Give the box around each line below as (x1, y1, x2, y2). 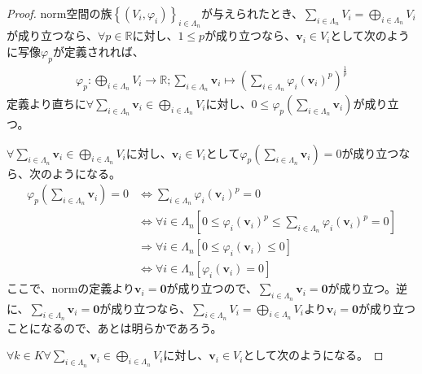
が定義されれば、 (52, 42, 144, 59)
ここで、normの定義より (7, 280, 135, 297)
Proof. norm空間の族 (7, 5, 112, 21)
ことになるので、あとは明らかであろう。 (7, 319, 222, 336)
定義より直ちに (7, 94, 86, 111)
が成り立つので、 (166, 280, 257, 297)
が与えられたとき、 (200, 5, 303, 21)
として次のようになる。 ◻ (243, 346, 384, 363)
